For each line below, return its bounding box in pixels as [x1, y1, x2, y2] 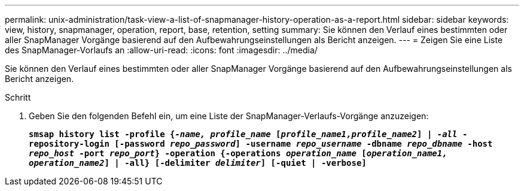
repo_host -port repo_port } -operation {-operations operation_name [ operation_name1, [29, 148, 447, 158]
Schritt [5, 92, 31, 102]
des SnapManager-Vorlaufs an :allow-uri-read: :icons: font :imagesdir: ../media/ [5, 45, 318, 55]
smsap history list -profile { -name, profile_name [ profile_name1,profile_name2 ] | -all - [29, 129, 468, 139]
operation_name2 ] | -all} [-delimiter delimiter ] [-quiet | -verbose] [29, 158, 367, 168]
